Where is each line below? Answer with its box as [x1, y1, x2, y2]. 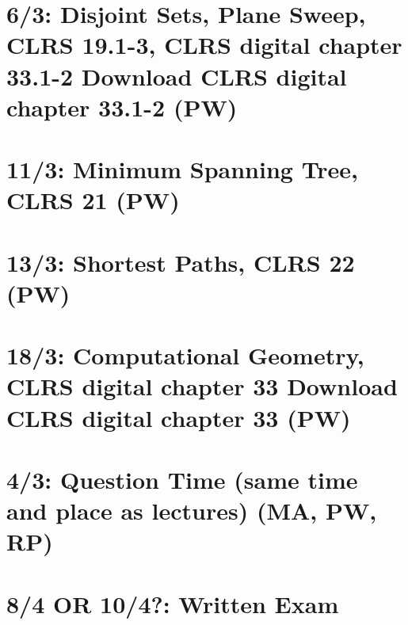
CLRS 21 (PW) [6, 184, 180, 216]
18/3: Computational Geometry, [6, 339, 364, 372]
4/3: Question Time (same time [6, 463, 358, 495]
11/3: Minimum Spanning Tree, [6, 153, 359, 185]
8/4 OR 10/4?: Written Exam [6, 587, 339, 619]
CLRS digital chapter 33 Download [6, 370, 398, 402]
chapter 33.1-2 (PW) [6, 90, 238, 123]
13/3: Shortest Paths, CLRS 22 [6, 246, 355, 278]
